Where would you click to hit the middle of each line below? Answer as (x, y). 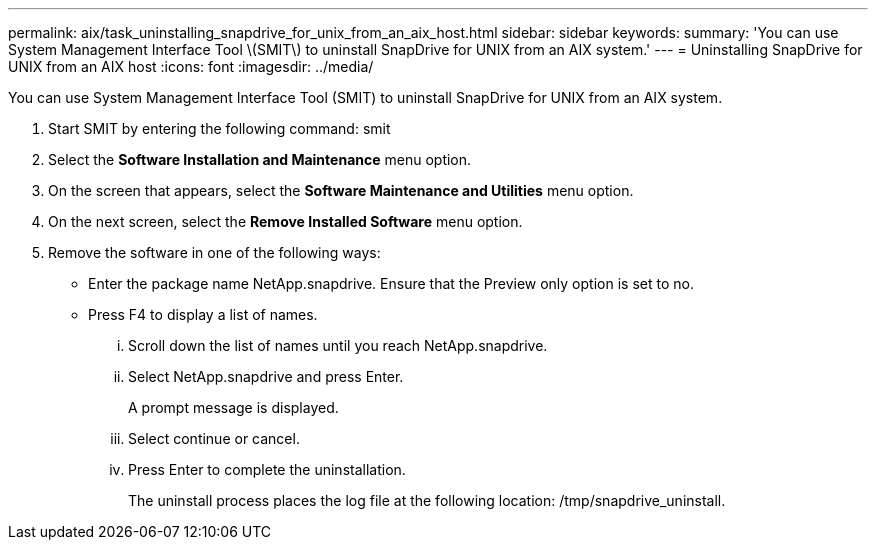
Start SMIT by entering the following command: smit (219, 128)
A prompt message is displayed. (233, 407)
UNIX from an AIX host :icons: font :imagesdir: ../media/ (191, 66)
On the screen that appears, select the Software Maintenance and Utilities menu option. (341, 190)
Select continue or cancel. (214, 438)
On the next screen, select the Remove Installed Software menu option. (285, 221)
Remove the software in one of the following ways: (214, 252)
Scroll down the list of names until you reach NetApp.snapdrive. (338, 345)
